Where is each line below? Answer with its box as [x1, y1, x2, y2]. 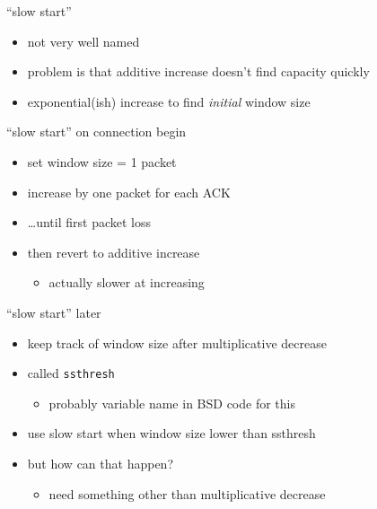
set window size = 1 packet [27, 152, 177, 171]
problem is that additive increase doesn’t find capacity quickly [27, 62, 370, 81]
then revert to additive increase [27, 242, 200, 261]
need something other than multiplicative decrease [48, 484, 326, 503]
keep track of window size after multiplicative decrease [27, 333, 327, 352]
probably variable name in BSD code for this [48, 393, 295, 412]
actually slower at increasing [48, 273, 205, 292]
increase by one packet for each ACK [27, 182, 231, 201]
